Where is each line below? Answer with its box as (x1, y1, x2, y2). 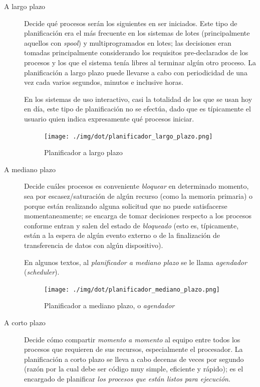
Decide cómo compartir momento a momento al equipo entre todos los (24, 334, 240, 344)
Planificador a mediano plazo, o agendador (44, 300, 175, 311)
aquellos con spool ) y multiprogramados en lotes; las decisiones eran (24, 37, 231, 48)
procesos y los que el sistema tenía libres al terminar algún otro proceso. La (24, 57, 256, 67)
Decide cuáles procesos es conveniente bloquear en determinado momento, (24, 181, 249, 191)
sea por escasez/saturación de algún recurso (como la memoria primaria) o (24, 190, 252, 201)
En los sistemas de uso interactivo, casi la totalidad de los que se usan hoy (24, 93, 252, 104)
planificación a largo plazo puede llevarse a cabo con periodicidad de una (24, 67, 247, 77)
